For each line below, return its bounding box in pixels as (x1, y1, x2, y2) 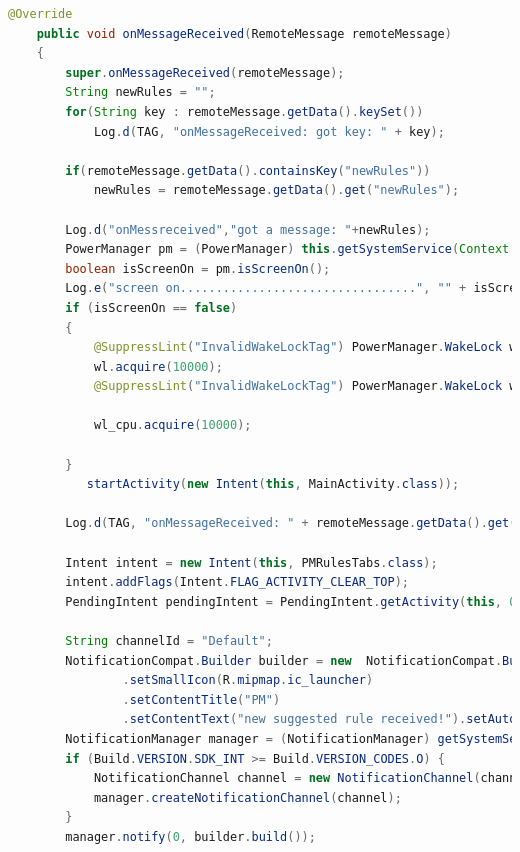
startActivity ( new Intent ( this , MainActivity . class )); (86, 477, 460, 492)
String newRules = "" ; (65, 85, 216, 100)
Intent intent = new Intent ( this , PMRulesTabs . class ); (65, 555, 438, 570)
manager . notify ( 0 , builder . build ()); (65, 829, 316, 844)
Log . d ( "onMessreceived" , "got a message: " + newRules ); (65, 222, 431, 237)
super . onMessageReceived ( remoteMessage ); (65, 65, 345, 80)
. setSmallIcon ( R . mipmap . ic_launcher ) (122, 673, 374, 688)
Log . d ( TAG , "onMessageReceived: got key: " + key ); (93, 124, 445, 139)
